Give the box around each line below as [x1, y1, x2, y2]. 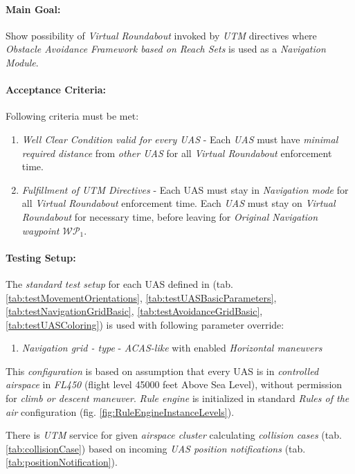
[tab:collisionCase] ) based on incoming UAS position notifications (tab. [6, 441, 306, 455]
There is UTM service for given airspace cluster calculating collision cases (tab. [6, 428, 342, 442]
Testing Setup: [6, 250, 76, 264]
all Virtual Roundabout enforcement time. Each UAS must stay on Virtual [21, 196, 336, 210]
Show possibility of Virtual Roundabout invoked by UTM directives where [6, 28, 317, 42]
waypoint [21, 223, 60, 237]
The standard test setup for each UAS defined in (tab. [6, 276, 233, 291]
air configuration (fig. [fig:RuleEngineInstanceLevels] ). [6, 404, 235, 419]
